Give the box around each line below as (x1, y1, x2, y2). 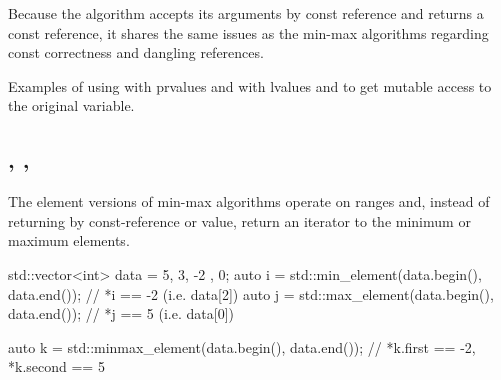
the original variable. (8, 95, 135, 116)
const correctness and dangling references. (8, 42, 264, 63)
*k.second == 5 (8, 356, 105, 377)
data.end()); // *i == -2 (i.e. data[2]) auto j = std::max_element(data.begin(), (8, 283, 494, 304)
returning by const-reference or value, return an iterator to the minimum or (8, 210, 471, 231)
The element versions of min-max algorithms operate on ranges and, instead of (8, 191, 490, 212)
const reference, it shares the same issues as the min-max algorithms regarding (8, 22, 489, 43)
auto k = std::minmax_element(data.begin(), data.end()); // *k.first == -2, (8, 336, 476, 357)
